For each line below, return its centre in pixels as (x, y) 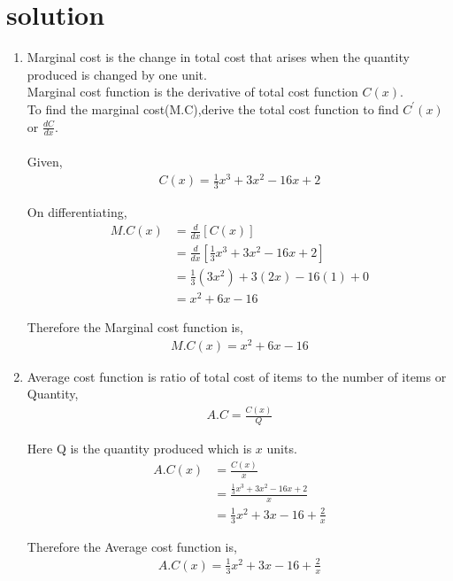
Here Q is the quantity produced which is (139, 449)
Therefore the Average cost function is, (132, 546)
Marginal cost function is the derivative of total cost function (192, 92)
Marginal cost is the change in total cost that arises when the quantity (218, 57)
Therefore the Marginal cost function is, (135, 327)
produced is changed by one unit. (117, 74)
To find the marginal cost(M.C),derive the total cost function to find (213, 108)
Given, (45, 161)
